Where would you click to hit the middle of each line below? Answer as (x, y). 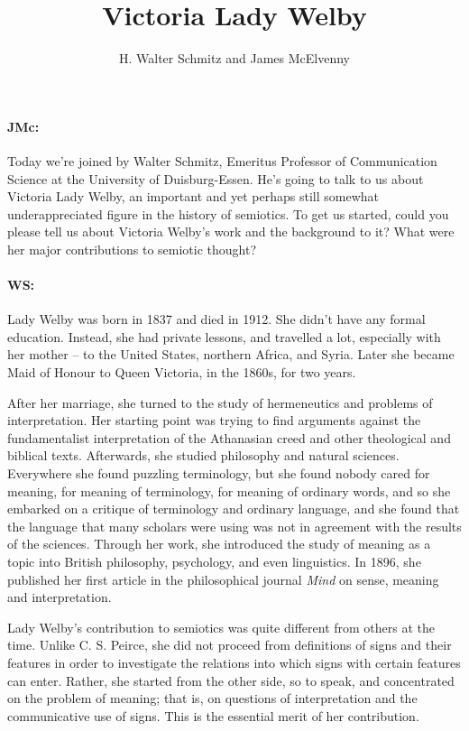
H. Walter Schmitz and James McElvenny (234, 58)
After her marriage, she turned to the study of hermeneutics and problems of (220, 402)
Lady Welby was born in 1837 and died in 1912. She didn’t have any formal (216, 319)
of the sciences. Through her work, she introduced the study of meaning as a (219, 544)
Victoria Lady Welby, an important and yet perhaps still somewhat (193, 196)
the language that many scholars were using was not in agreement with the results (234, 526)
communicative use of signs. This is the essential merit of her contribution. (213, 715)
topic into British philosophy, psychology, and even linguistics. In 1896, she (214, 561)
